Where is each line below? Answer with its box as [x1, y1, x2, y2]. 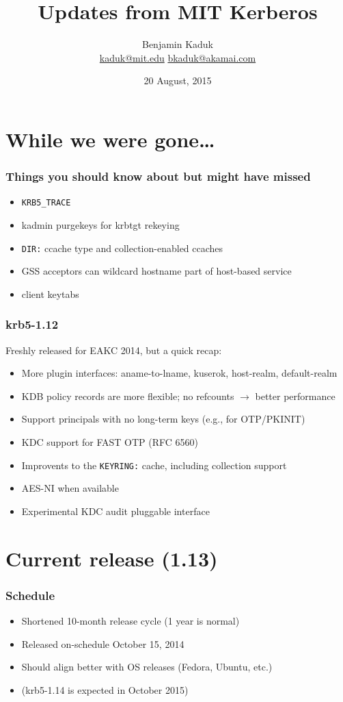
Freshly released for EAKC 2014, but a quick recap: [5, 342, 222, 357]
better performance [255, 388, 335, 403]
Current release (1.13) [5, 544, 218, 572]
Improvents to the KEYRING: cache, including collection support [21, 457, 287, 472]
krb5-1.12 [5, 316, 59, 333]
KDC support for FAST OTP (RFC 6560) [21, 435, 198, 449]
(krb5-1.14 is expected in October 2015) [21, 682, 189, 697]
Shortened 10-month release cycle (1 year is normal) [21, 614, 240, 628]
